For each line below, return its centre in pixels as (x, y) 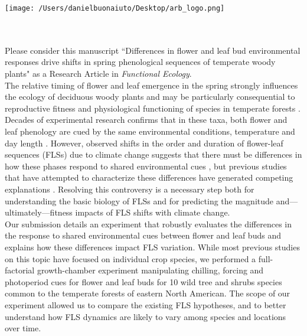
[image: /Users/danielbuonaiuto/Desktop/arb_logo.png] (115, 8)
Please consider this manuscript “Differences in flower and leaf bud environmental (153, 50)
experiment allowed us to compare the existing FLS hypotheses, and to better (146, 304)
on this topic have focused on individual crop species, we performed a (130, 258)
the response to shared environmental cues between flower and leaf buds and (143, 235)
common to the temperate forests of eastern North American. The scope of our (148, 293)
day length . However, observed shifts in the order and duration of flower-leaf (144, 143)
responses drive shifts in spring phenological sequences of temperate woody (140, 62)
